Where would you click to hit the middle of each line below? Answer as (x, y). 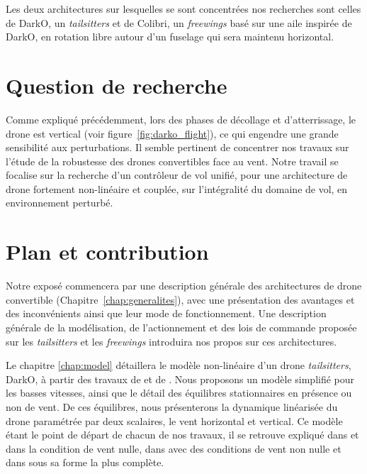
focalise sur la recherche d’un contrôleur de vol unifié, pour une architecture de (177, 175)
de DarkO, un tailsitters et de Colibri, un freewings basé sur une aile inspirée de (179, 22)
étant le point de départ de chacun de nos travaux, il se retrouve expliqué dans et (182, 435)
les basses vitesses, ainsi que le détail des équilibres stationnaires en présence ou (179, 393)
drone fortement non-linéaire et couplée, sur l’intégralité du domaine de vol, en (177, 188)
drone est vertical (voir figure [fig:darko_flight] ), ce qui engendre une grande (172, 133)
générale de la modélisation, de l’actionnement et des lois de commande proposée (181, 327)
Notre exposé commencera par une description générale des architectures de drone (184, 286)
